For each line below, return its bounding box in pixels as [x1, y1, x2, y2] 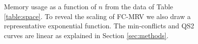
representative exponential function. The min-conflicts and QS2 [4, 21, 194, 31]
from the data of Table [105, 1, 173, 11]
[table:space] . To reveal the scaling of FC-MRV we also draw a [4, 11, 191, 21]
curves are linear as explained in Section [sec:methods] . [4, 30, 169, 40]
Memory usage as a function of [4, 1, 97, 11]
